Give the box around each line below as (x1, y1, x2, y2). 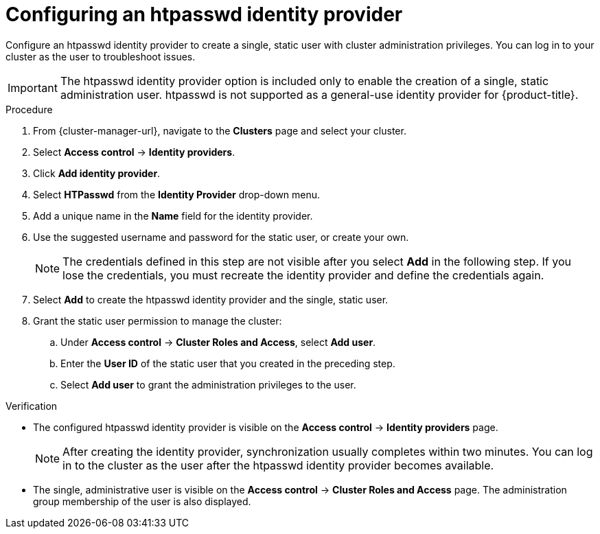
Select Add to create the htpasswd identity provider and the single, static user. (33, 293, 389, 305)
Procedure (5, 103, 53, 115)
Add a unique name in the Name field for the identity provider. (33, 209, 313, 222)
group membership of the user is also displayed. (33, 495, 251, 507)
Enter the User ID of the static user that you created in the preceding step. (60, 357, 395, 369)
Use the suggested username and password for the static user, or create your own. (33, 231, 409, 243)
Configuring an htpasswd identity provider (5, 3, 403, 26)
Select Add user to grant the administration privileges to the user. (60, 378, 356, 391)
